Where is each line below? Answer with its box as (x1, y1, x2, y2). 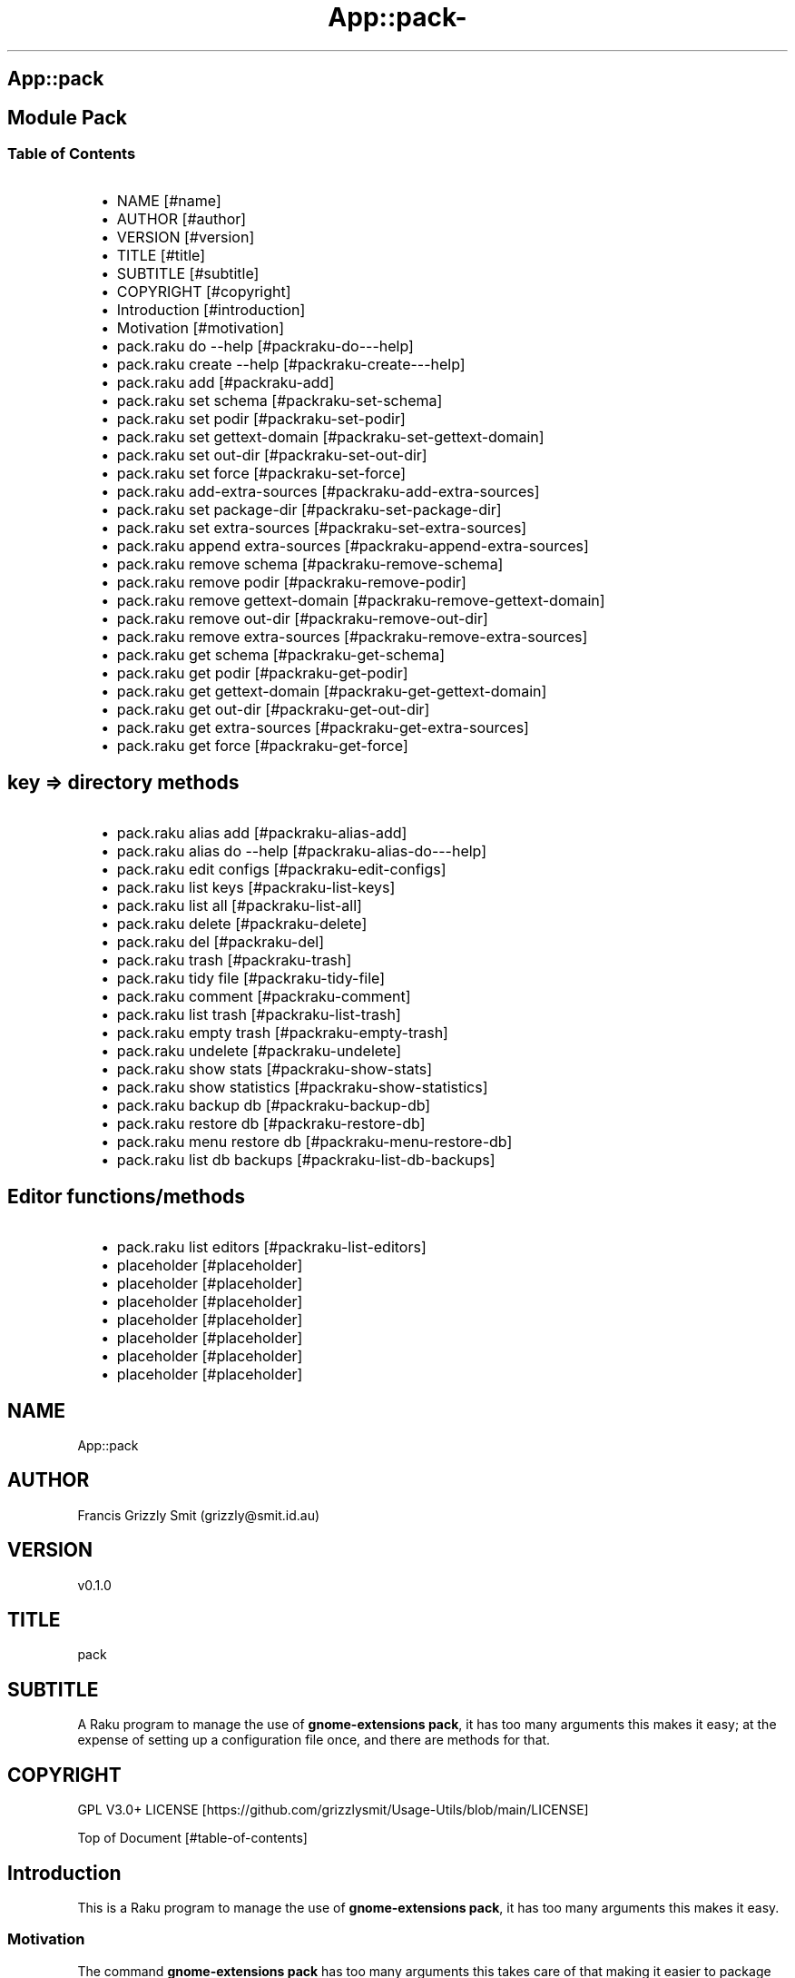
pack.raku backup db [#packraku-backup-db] (116, 1096, 431, 1115)
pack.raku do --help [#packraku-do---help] (116, 337, 414, 356)
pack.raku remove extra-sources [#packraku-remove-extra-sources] (116, 628, 588, 647)
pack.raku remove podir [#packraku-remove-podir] (116, 573, 466, 592)
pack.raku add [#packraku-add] (116, 373, 335, 392)
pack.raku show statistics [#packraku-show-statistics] (116, 1078, 488, 1097)
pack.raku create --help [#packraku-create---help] (116, 355, 466, 374)
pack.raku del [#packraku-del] (116, 933, 325, 952)
